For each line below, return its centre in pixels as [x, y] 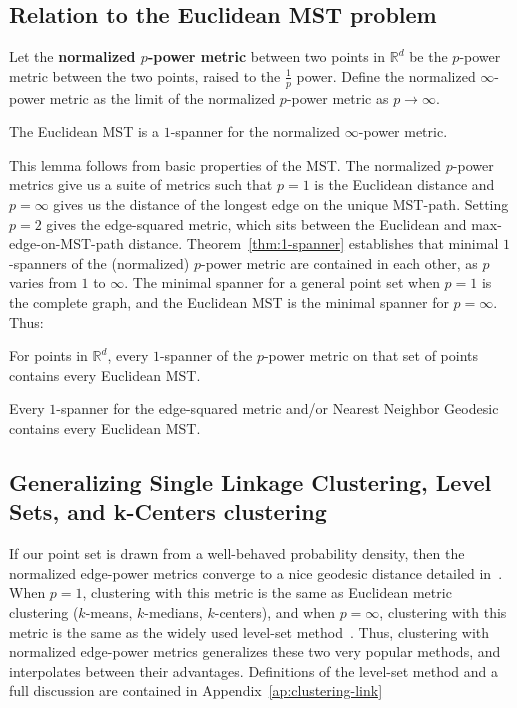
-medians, [173, 611]
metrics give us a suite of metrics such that [141, 184]
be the [428, 56]
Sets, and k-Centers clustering [168, 511]
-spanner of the [206, 355]
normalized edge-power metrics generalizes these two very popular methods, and [255, 651]
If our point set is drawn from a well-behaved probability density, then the [237, 553]
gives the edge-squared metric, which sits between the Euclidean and [256, 223]
